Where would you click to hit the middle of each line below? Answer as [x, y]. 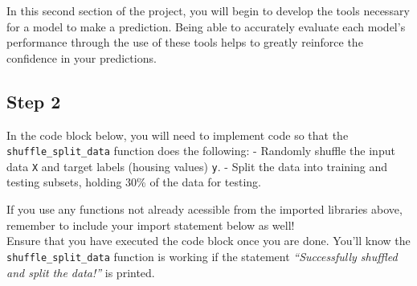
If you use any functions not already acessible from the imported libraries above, [204, 209]
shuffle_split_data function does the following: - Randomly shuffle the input [201, 151]
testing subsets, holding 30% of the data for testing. [134, 182]
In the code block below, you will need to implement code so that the [178, 135]
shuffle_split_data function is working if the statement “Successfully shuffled [202, 256]
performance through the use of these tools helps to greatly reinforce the [185, 42]
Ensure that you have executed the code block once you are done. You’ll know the [208, 241]
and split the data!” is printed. [81, 272]
